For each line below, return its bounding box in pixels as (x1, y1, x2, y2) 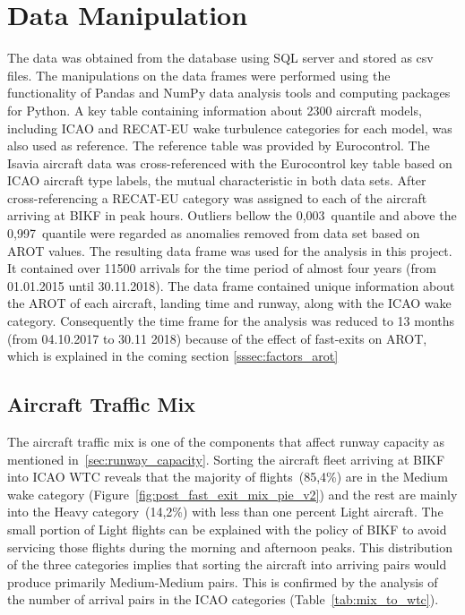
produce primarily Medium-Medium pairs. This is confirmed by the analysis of (7, 572, 438, 591)
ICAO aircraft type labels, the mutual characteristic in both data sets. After (7, 171, 426, 190)
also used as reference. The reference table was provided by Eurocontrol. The (7, 136, 430, 155)
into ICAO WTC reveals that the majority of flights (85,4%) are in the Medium (7, 467, 448, 486)
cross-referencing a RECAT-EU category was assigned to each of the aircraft (7, 188, 427, 207)
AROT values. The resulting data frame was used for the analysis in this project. (7, 241, 452, 260)
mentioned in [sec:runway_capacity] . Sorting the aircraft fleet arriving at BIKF (7, 449, 445, 468)
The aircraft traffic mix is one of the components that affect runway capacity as (7, 432, 444, 451)
